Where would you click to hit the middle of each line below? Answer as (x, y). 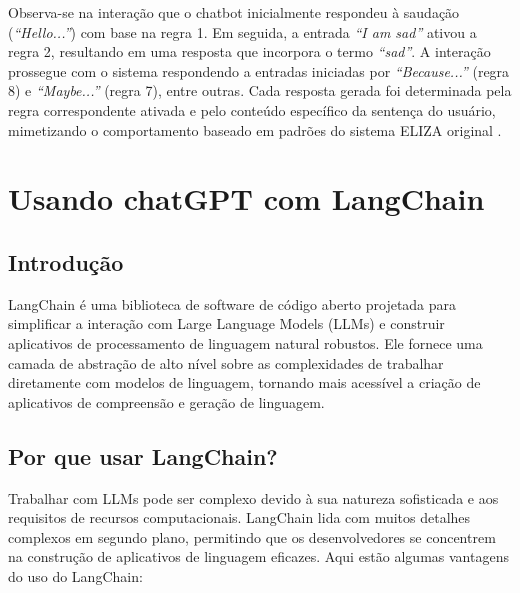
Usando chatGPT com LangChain (246, 198)
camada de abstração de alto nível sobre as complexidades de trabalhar (226, 362)
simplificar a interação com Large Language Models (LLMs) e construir (226, 323)
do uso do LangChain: (75, 575)
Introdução (66, 261)
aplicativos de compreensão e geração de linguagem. (166, 401)
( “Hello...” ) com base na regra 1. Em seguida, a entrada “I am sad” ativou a (242, 31)
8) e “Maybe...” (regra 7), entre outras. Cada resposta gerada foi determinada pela (260, 90)
